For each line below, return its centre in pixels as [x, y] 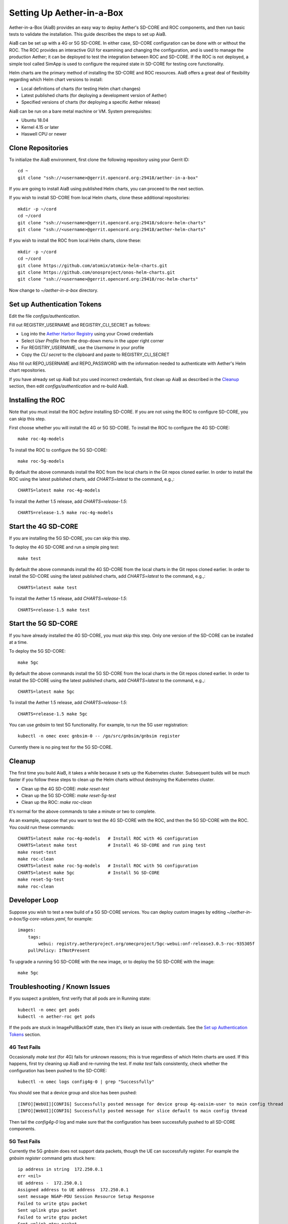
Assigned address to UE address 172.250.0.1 [73, 1190]
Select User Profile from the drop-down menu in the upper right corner [92, 341]
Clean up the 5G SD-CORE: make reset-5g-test [69, 795]
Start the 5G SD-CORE [44, 624]
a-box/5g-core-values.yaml [37, 918]
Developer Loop [34, 900]
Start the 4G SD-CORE [44, 526]
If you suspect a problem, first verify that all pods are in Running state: [80, 998]
